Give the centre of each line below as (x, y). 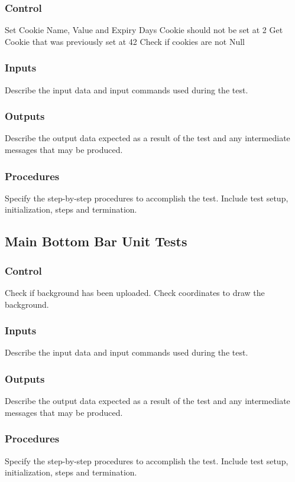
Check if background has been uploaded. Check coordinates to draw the (135, 293)
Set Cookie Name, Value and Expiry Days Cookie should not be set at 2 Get (144, 30)
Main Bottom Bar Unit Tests (96, 241)
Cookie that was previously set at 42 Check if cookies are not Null (125, 41)
